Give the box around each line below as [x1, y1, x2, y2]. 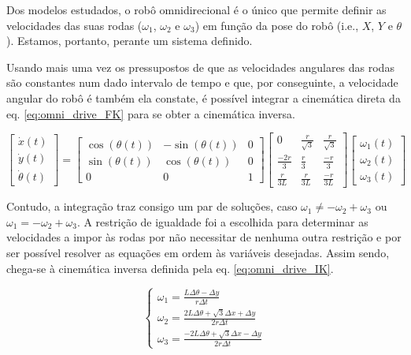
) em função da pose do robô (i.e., [194, 17, 359, 33]
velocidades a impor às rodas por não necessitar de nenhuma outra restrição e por [6, 229, 402, 245]
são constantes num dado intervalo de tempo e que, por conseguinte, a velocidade [6, 74, 398, 91]
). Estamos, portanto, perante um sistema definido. [6, 32, 253, 49]
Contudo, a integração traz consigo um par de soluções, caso [6, 198, 298, 215]
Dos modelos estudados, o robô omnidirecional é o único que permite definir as [6, 2, 387, 17]
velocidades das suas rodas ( [6, 17, 143, 33]
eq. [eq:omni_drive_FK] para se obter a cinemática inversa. [6, 105, 295, 121]
